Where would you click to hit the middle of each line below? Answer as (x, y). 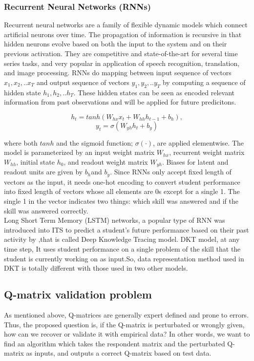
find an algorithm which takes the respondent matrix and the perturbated (115, 343)
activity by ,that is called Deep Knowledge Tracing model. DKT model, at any (122, 239)
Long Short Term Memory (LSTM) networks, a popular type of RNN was (115, 220)
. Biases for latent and (195, 161)
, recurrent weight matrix (207, 152)
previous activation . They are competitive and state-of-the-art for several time (121, 53)
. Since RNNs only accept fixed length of (171, 172)
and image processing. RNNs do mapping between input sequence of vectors (118, 73)
